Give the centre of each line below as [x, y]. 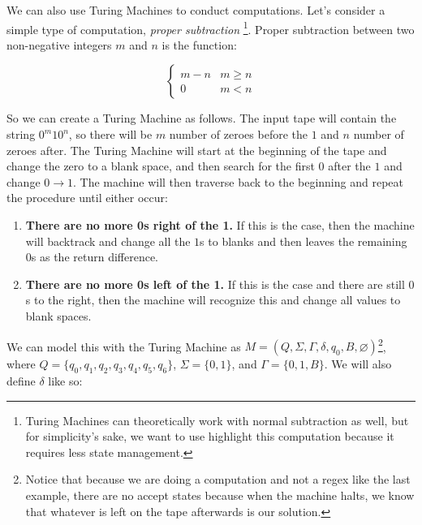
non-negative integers [59, 44]
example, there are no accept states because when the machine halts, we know [220, 495]
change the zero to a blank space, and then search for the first [161, 166]
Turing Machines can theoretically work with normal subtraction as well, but [217, 420]
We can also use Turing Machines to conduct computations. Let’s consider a [196, 10]
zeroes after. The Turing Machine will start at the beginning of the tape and [197, 150]
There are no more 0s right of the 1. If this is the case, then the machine [220, 225]
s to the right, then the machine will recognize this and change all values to [213, 300]
